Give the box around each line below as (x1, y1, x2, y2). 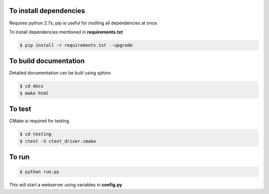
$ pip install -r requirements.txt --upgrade (19, 42, 133, 48)
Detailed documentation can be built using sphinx (9, 70, 111, 76)
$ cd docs (19, 83, 44, 89)
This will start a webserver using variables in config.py (9, 182, 123, 188)
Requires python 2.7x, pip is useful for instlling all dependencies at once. (9, 20, 158, 26)
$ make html (19, 90, 49, 96)
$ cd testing (19, 131, 52, 137)
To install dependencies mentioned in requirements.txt (9, 29, 123, 35)
